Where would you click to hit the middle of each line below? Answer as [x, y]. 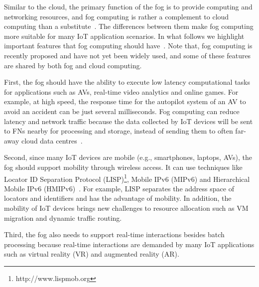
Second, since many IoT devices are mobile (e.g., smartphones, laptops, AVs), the [128, 157]
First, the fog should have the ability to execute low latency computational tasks [127, 82]
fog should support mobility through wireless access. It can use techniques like [123, 167]
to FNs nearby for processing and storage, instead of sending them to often [119, 131]
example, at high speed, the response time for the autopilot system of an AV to [125, 101]
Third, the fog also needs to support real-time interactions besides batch [114, 234]
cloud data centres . [52, 140]
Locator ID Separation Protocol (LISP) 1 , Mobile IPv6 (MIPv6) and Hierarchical [127, 178]
